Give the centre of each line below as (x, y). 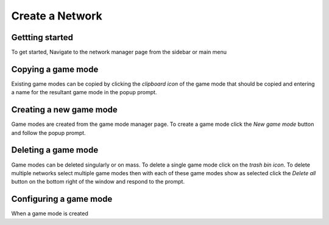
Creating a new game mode (65, 110)
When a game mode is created (50, 213)
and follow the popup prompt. (48, 133)
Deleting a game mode (55, 150)
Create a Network (57, 16)
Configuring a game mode (62, 199)
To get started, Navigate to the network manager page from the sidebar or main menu (119, 52)
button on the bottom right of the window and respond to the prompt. (98, 182)
